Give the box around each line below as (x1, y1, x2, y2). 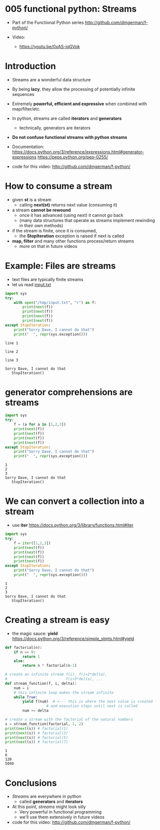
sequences (12, 91, 35, 97)
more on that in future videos (19, 243, 78, 249)
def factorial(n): (5, 645, 42, 650)
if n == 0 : (14, 649, 36, 655)
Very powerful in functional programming (19, 809, 102, 815)
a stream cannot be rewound (12, 207, 71, 213)
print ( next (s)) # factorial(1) (5, 726, 68, 731)
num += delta (22, 708, 49, 713)
